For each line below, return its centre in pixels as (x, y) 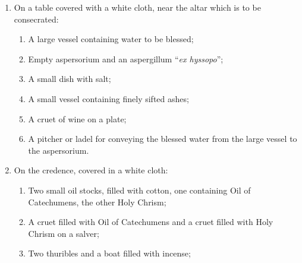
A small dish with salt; (70, 79)
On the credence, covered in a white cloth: (91, 170)
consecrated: (36, 19)
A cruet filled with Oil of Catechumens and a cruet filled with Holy (151, 222)
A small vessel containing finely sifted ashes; (108, 98)
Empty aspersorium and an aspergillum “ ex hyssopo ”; (126, 58)
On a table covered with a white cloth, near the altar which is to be (137, 7)
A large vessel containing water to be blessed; (111, 39)
